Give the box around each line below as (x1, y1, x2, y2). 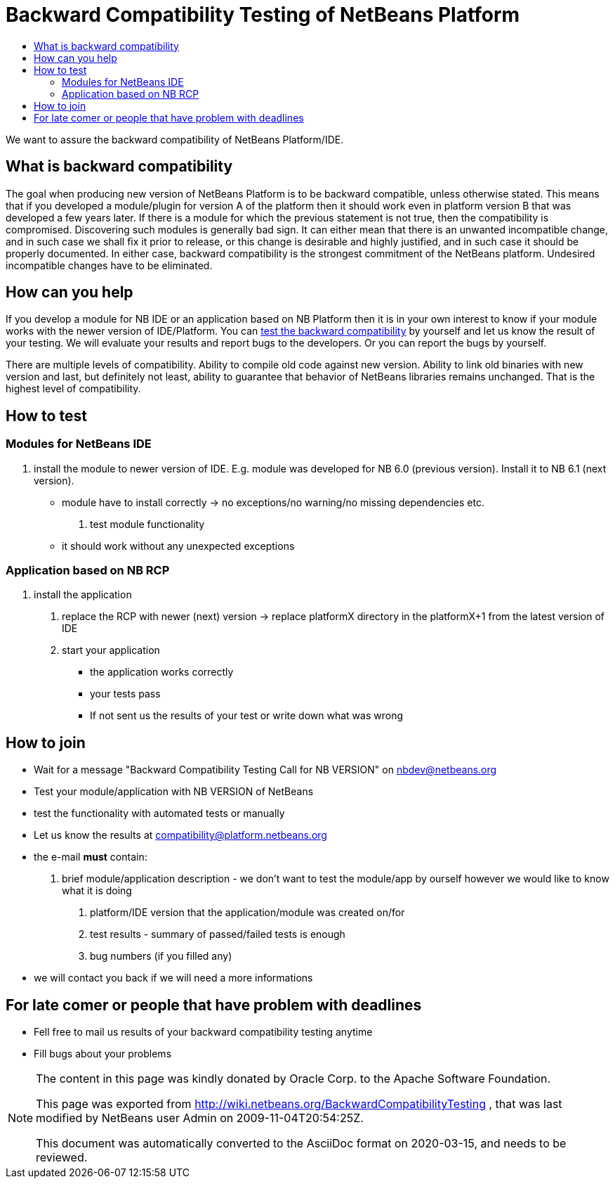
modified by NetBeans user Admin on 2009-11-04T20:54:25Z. (36, 1111, 364, 1126)
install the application (34, 588, 132, 601)
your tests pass (90, 688, 161, 700)
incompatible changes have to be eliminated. (6, 259, 213, 271)
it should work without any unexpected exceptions (62, 539, 295, 552)
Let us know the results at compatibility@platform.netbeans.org (34, 829, 327, 842)
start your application (62, 644, 160, 657)
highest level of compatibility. (6, 382, 141, 395)
